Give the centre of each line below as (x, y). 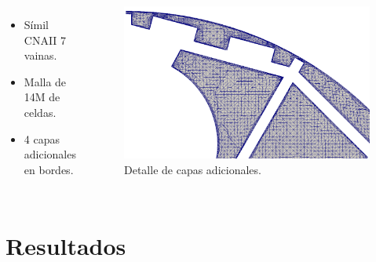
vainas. (40, 55)
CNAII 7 (45, 40)
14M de (42, 97)
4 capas (42, 138)
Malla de (45, 81)
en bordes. (49, 169)
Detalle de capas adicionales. (193, 169)
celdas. (40, 112)
